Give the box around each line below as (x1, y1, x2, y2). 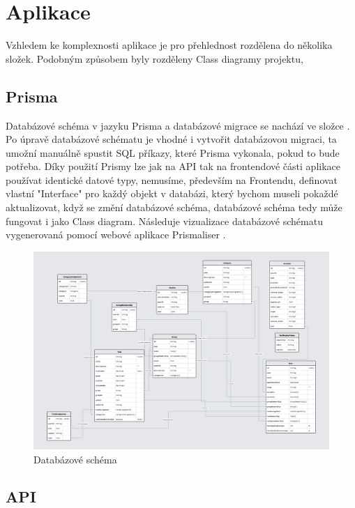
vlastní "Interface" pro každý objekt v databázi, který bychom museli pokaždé (6, 186, 338, 201)
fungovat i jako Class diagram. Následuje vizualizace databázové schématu (6, 213, 323, 228)
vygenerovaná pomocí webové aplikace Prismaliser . (6, 227, 226, 242)
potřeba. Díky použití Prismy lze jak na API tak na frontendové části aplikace (6, 159, 340, 174)
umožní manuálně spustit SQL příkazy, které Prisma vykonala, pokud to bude (6, 145, 340, 160)
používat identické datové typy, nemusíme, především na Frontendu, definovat (6, 172, 338, 187)
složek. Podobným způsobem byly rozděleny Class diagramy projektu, (6, 51, 303, 66)
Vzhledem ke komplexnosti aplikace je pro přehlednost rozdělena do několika (6, 38, 333, 52)
